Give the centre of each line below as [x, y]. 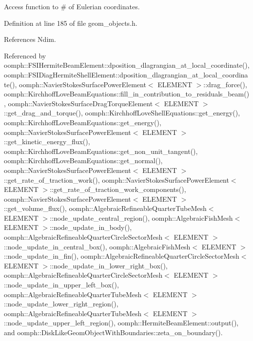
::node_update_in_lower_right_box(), [109, 265]
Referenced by [25, 55]
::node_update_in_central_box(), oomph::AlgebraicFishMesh [97, 246]
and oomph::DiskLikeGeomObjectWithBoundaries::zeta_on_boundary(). [113, 332]
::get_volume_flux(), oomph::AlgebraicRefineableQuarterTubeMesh [105, 208]
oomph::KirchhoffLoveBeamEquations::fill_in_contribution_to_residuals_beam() [127, 94]
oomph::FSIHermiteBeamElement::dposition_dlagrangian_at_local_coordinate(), [127, 65]
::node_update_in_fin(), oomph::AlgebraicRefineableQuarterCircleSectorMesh [122, 256]
